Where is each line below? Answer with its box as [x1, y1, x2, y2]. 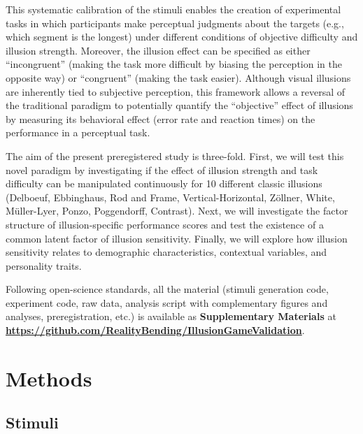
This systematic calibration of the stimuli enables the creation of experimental [6, 2, 341, 16]
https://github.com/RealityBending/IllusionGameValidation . [6, 323, 305, 338]
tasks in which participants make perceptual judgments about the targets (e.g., [6, 15, 344, 30]
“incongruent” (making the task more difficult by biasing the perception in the [6, 57, 342, 71]
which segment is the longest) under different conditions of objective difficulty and [6, 29, 358, 44]
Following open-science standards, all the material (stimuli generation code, [6, 282, 329, 296]
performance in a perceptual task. [6, 125, 150, 140]
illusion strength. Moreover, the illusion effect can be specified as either [6, 43, 311, 57]
